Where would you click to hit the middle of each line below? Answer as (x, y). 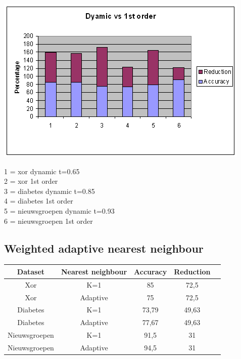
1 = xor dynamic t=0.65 (42, 171)
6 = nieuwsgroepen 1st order (49, 221)
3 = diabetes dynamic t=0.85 (50, 191)
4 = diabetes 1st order (39, 201)
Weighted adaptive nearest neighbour (104, 248)
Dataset (31, 271)
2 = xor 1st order (31, 181)
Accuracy (151, 271)
